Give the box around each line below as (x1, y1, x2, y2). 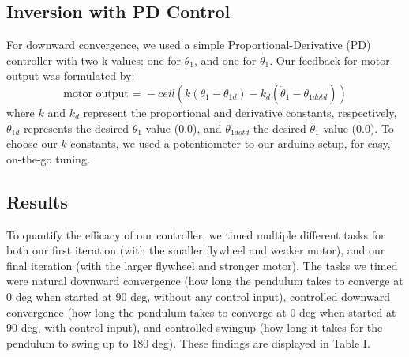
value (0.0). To (323, 119, 394, 136)
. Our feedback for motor (269, 51, 390, 68)
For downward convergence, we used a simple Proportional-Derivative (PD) (6, 36, 371, 53)
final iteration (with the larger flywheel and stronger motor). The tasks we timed (6, 257, 398, 273)
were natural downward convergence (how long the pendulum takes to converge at (6, 272, 403, 289)
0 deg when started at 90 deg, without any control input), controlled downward (6, 287, 390, 304)
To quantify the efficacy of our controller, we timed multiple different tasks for (6, 226, 385, 242)
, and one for (194, 51, 257, 68)
